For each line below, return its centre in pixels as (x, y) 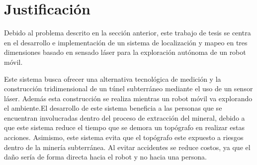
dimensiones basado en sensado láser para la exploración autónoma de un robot (125, 52)
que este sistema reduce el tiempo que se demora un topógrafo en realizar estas (124, 127)
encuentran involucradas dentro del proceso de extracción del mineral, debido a (125, 117)
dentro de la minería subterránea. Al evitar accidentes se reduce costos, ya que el (127, 147)
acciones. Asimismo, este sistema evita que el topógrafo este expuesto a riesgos (124, 137)
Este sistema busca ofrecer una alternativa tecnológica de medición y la (113, 79)
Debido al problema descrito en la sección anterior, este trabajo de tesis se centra (128, 33)
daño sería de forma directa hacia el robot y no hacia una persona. (105, 157)
